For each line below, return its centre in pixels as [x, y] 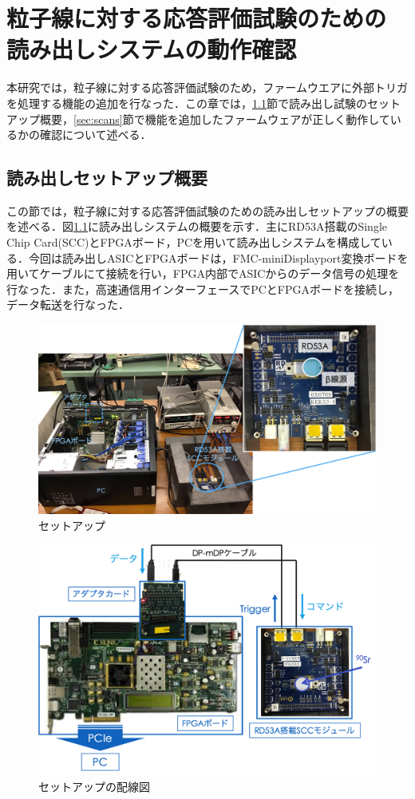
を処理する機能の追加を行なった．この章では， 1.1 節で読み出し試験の [187, 103]
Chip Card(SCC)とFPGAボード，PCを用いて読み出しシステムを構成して [194, 242]
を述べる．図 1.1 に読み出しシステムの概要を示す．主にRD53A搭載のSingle [197, 226]
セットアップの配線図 [94, 786]
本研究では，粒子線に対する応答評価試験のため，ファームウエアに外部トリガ [207, 87]
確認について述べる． [95, 134]
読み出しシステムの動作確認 [152, 49]
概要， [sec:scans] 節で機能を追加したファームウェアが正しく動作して [215, 119]
